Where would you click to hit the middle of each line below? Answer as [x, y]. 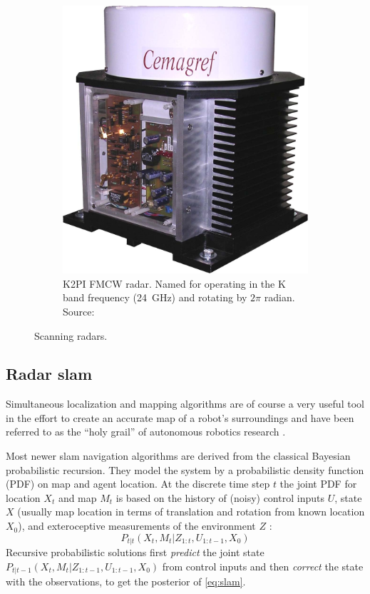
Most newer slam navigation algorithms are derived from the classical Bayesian [178, 456]
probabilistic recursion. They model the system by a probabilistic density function [185, 469]
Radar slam [49, 374]
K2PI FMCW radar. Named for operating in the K [174, 283]
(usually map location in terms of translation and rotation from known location [191, 512]
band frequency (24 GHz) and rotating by [155, 297]
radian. [279, 297]
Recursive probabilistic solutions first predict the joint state [135, 552]
